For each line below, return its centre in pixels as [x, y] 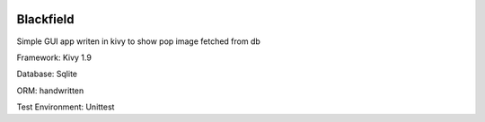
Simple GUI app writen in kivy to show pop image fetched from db [138, 41]
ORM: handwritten [50, 91]
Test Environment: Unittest [66, 107]
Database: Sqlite [47, 74]
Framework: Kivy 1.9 [54, 57]
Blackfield [45, 19]
